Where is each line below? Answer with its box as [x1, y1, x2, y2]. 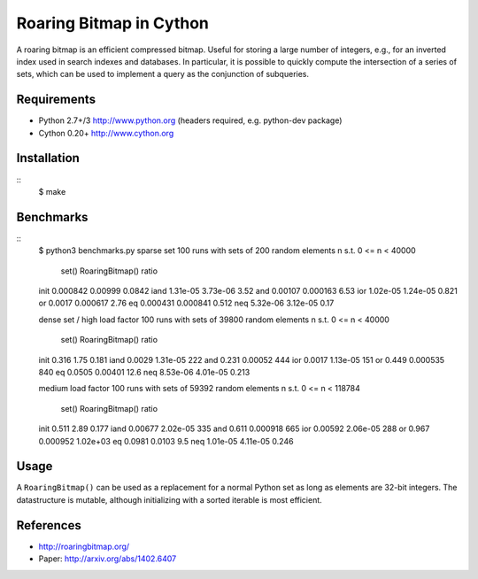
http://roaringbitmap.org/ [38, 541, 130, 552]
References [16, 518, 81, 533]
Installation [16, 151, 80, 166]
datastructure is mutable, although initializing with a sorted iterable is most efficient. [16, 494, 322, 505]
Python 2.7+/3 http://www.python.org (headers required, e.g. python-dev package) [38, 115, 343, 126]
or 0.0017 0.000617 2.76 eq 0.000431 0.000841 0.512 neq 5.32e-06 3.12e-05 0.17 [38, 297, 335, 309]
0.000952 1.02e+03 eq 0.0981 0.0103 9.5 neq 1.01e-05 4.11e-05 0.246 [38, 436, 294, 446]
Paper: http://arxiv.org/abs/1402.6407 [38, 553, 177, 564]
